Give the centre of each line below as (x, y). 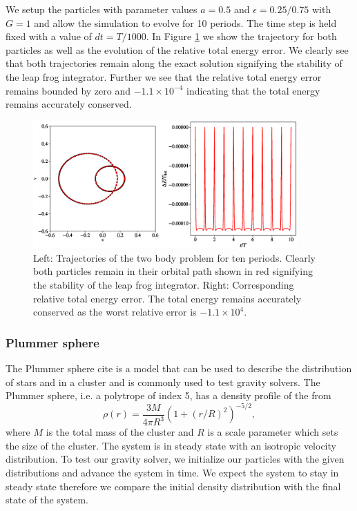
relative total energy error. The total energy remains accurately (167, 298)
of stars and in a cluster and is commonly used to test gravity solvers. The (163, 382)
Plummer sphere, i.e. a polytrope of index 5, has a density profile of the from (168, 395)
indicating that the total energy (253, 90)
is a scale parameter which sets (273, 432)
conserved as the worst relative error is (115, 312)
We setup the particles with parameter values (102, 9)
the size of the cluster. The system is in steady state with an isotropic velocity (171, 445)
